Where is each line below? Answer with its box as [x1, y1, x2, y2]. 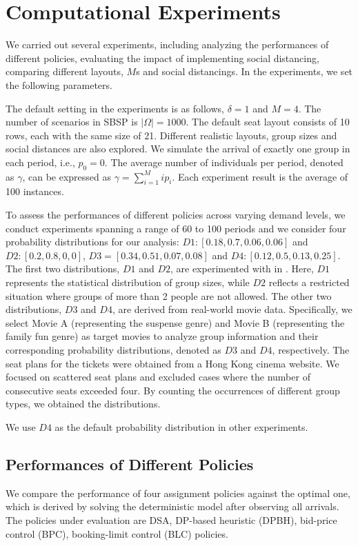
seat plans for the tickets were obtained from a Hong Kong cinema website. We [6, 356, 339, 370]
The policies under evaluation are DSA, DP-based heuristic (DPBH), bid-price [6, 512, 337, 527]
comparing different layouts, [6, 64, 123, 79]
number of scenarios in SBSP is [6, 114, 138, 129]
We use [6, 419, 36, 434]
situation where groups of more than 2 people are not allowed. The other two [6, 288, 332, 303]
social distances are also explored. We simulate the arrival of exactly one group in [6, 141, 350, 156]
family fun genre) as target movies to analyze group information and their [6, 329, 319, 343]
